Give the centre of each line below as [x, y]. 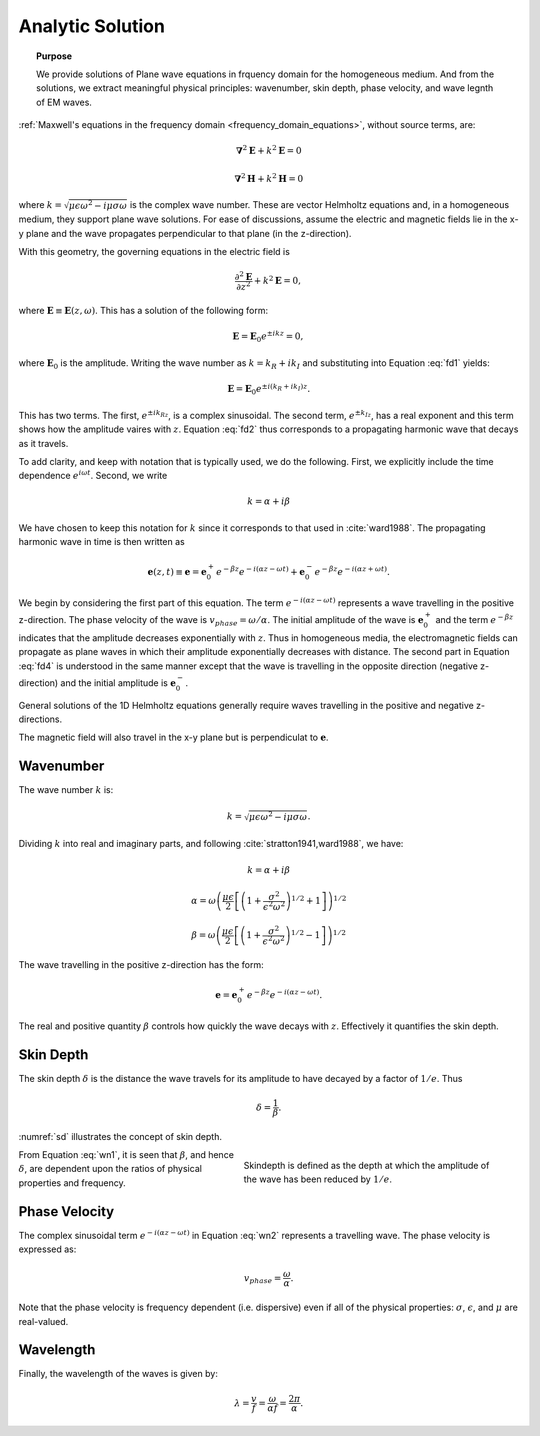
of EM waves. [64, 102]
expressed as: [47, 1249]
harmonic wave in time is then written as [101, 542]
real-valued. [43, 1321]
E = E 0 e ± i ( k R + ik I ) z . [268, 389]
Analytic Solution [91, 26]
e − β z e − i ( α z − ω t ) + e [261, 571]
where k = [40, 205]
